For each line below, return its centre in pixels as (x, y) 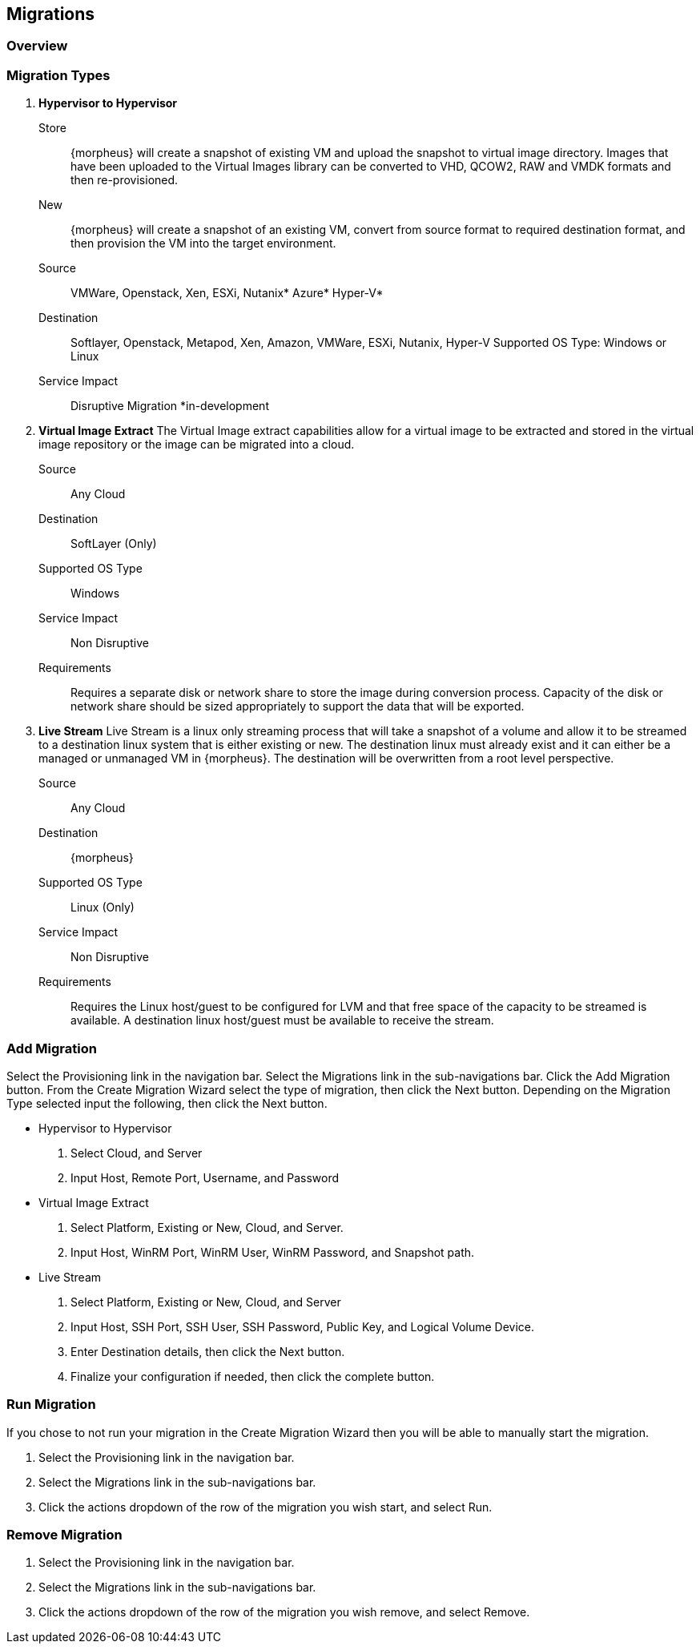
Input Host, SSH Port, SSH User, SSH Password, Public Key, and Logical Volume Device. (303, 1326)
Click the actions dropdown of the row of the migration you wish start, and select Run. (266, 1507)
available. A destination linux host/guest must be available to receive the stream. (282, 1020)
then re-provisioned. (125, 180)
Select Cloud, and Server (137, 1153)
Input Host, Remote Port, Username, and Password (205, 1177)
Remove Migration (64, 1535)
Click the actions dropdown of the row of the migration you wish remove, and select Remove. (284, 1612)
